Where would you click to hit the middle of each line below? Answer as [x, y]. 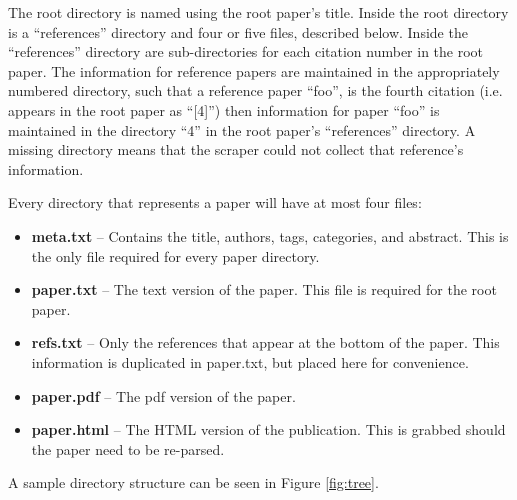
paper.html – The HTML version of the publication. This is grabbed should [268, 429]
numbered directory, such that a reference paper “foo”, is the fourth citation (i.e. [255, 90]
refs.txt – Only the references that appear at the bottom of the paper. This [265, 342]
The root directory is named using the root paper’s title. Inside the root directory [258, 12]
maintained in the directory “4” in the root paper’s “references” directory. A [242, 129]
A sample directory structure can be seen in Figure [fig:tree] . [193, 482]
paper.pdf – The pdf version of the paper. [163, 395]
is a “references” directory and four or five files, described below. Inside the [238, 31]
